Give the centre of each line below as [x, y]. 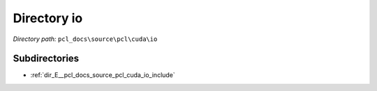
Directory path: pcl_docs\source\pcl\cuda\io [85, 39]
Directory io [48, 18]
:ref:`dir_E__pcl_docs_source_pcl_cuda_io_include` [103, 75]
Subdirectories [46, 59]
